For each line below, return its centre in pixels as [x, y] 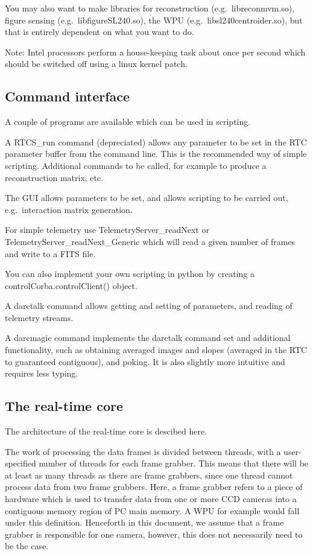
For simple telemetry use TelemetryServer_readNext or [107, 230]
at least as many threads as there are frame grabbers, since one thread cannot [149, 475]
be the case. [27, 546]
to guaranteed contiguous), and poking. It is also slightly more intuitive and [145, 361]
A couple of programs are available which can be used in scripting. [128, 122]
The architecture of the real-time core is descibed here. [106, 431]
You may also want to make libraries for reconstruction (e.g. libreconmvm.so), [150, 8]
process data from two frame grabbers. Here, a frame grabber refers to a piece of [154, 487]
